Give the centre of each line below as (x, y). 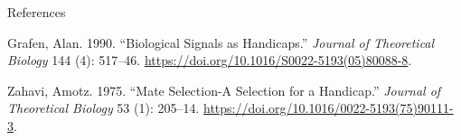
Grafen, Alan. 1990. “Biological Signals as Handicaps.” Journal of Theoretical (221, 42)
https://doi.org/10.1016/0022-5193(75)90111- (329, 108)
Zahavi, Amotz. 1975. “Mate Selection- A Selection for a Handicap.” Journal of (224, 90)
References (37, 12)
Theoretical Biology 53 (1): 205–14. (103, 108)
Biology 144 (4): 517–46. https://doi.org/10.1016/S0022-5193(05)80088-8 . (210, 60)
